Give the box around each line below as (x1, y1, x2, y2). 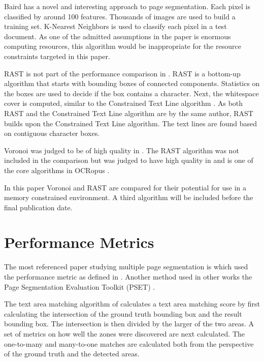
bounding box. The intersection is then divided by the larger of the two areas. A (4, 318, 254, 329)
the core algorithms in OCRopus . (4, 164, 110, 175)
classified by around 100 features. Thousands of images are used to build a (4, 11, 236, 21)
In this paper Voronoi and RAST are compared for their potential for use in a (4, 182, 247, 192)
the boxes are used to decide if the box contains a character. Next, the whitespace (4, 88, 259, 98)
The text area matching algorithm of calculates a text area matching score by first (4, 298, 260, 309)
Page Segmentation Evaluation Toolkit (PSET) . (4, 281, 155, 292)
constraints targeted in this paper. (4, 50, 110, 61)
